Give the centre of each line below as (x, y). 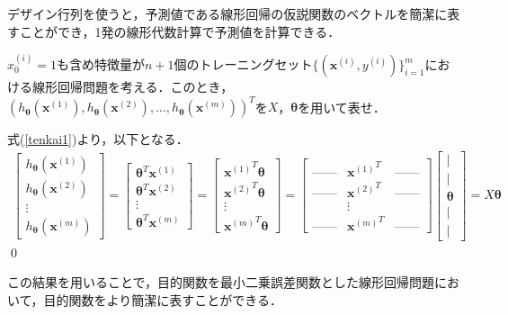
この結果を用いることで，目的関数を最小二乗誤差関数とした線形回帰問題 (221, 282)
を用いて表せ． (342, 107)
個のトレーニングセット (243, 64)
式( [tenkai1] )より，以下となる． (98, 139)
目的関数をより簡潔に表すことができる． (163, 300)
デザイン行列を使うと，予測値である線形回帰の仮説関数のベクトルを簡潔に (227, 13)
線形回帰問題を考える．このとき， (133, 86)
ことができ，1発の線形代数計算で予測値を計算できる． (180, 31)
